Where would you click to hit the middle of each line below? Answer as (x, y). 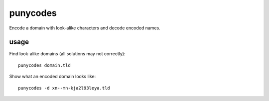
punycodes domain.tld (44, 65)
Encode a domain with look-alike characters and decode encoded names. (85, 28)
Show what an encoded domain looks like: (53, 77)
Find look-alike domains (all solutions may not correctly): (67, 54)
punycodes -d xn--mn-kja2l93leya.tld (64, 88)
